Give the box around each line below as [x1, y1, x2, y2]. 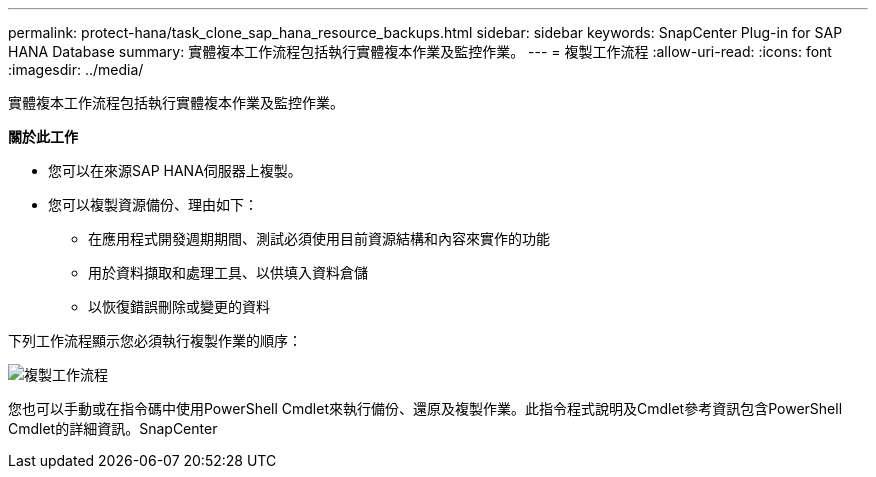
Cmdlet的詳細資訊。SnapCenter [8, 420, 218, 437]
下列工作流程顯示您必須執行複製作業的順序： [8, 332, 302, 349]
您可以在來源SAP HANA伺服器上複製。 [48, 162, 302, 179]
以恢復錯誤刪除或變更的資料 [88, 298, 270, 315]
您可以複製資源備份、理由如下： [48, 196, 258, 213]
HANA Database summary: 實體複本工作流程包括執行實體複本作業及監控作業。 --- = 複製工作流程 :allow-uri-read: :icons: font [8, 43, 832, 60]
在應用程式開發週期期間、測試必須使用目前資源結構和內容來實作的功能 [88, 230, 550, 247]
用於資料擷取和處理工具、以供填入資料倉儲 [88, 264, 368, 281]
